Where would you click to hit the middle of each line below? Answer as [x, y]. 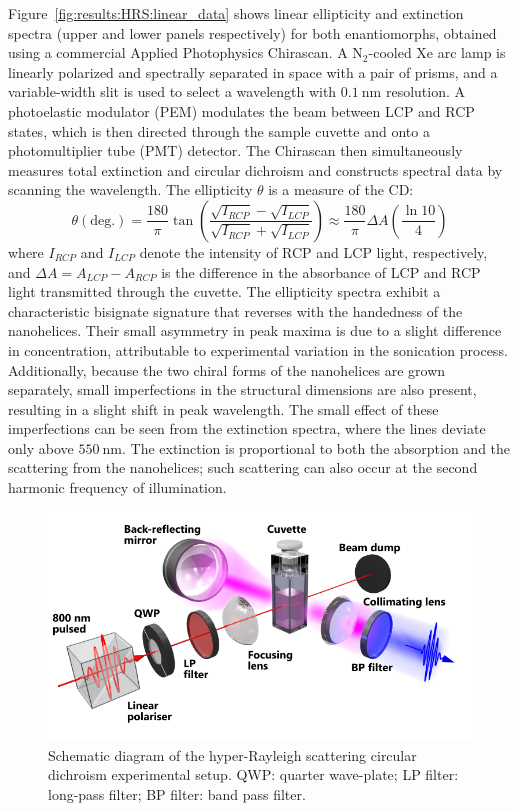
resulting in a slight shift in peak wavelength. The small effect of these [223, 408]
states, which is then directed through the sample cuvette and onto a [219, 130]
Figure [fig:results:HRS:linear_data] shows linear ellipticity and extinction [236, 13]
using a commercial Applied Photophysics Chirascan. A [178, 52]
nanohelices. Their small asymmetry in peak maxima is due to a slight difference [255, 330]
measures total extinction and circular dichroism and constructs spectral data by [255, 169]
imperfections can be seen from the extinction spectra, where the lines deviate [247, 428]
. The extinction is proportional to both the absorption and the [316, 447]
